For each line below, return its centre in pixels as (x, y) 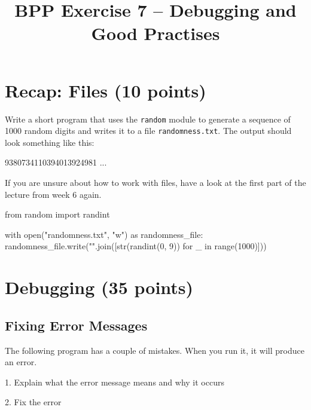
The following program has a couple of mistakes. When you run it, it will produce (155, 350)
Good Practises (155, 33)
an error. (21, 362)
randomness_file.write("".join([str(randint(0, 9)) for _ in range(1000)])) (136, 246)
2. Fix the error (33, 402)
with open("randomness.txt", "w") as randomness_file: (104, 234)
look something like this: (50, 142)
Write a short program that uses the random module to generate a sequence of (148, 119)
